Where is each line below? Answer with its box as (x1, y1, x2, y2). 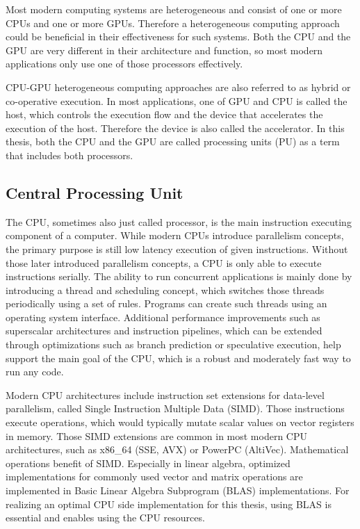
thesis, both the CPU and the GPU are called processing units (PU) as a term (6, 134, 340, 149)
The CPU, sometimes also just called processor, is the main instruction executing (6, 214, 352, 229)
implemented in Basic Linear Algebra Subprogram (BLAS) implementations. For (6, 483, 350, 498)
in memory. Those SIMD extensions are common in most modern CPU (6, 428, 307, 443)
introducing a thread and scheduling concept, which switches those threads (6, 282, 325, 297)
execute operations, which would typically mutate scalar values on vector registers (6, 415, 354, 430)
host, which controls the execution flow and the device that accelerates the (6, 107, 323, 122)
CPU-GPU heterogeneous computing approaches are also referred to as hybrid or (6, 79, 351, 94)
